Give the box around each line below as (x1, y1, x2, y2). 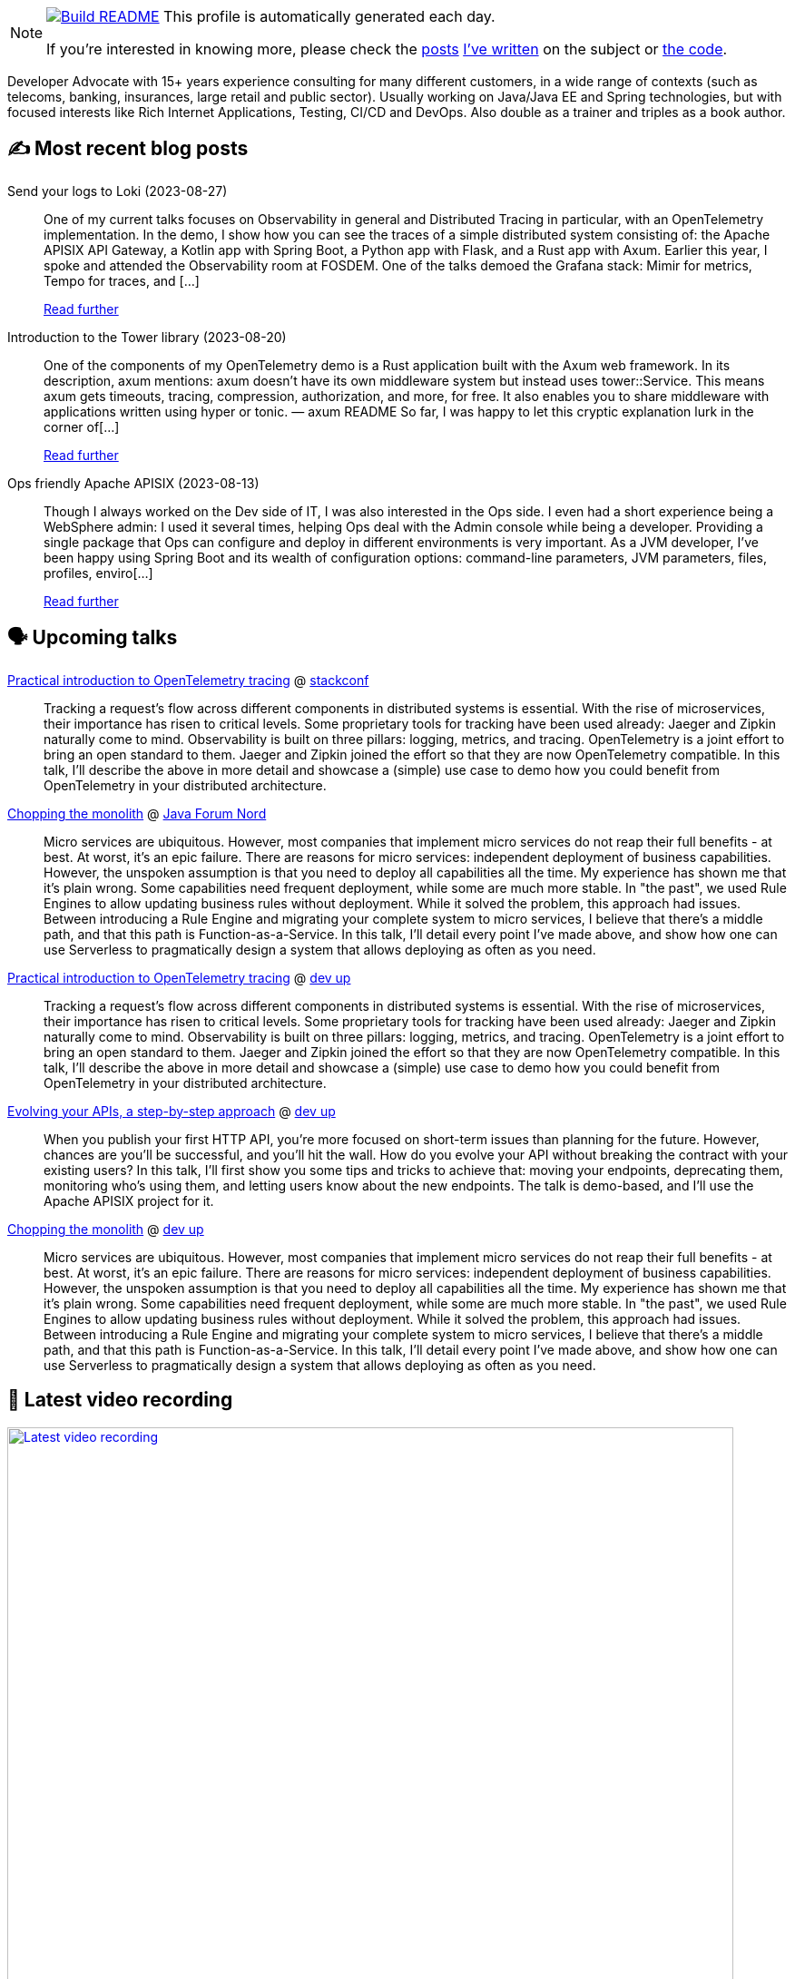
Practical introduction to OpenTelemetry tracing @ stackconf (7, 671, 369, 688)
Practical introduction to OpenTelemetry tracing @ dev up (7, 969, 351, 985)
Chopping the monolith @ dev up (7, 1220, 204, 1237)
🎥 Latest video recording (7, 1388, 233, 1412)
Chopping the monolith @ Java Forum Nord (7, 805, 267, 821)
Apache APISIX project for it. (44, 1192, 214, 1209)
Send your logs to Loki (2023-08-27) (7, 182, 228, 199)
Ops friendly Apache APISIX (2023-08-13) (7, 475, 260, 491)
